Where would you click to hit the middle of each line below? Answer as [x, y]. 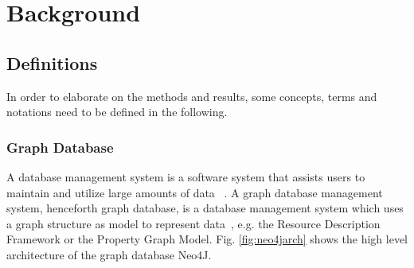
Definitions [52, 62]
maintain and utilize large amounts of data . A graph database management [195, 192]
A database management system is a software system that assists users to [186, 176]
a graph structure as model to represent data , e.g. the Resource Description [193, 223]
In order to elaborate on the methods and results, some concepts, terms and [192, 96]
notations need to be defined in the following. [117, 112]
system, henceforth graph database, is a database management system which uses [205, 208]
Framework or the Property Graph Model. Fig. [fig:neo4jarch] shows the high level [207, 239]
